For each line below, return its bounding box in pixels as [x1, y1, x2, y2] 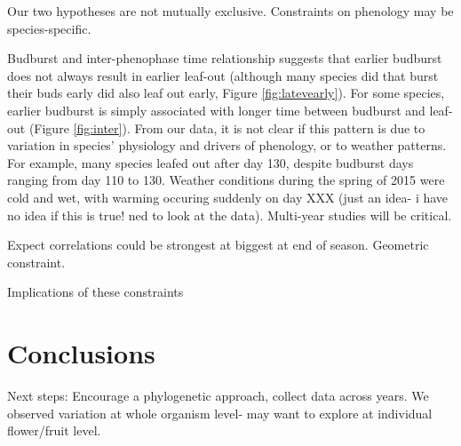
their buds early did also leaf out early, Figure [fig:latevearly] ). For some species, [7, 84, 445, 102]
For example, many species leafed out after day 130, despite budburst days [7, 153, 414, 171]
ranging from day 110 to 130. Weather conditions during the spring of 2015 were [7, 171, 445, 189]
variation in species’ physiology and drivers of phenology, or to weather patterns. [7, 136, 447, 155]
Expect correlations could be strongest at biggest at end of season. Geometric [7, 235, 429, 254]
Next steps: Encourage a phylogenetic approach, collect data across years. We [7, 386, 429, 405]
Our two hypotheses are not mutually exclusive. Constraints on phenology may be [7, 2, 454, 20]
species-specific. [7, 19, 91, 37]
